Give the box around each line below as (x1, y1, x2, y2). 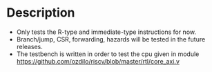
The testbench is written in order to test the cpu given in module (16, 50, 200, 58)
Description (6, 5, 75, 21)
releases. (16, 42, 43, 51)
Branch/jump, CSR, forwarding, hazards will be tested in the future (16, 35, 206, 43)
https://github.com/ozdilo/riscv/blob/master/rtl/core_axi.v (16, 57, 180, 65)
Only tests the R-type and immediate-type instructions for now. (16, 28, 196, 36)
